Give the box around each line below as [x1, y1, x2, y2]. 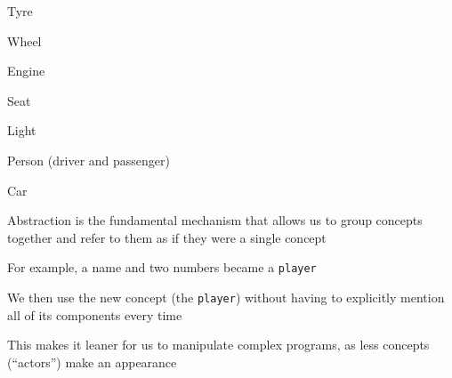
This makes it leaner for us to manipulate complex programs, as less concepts [7, 335, 430, 354]
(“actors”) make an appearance [7, 352, 177, 371]
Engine [7, 61, 45, 80]
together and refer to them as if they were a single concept [7, 228, 327, 246]
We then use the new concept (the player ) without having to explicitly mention [7, 288, 445, 306]
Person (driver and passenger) [7, 150, 170, 169]
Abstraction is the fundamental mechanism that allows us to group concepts [7, 211, 423, 229]
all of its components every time [7, 305, 182, 324]
